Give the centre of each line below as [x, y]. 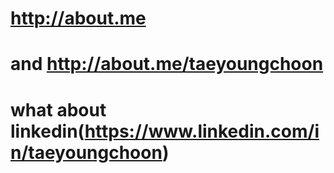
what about [58, 109]
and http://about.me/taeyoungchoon [167, 64]
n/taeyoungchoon [86, 152]
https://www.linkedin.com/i [202, 131]
